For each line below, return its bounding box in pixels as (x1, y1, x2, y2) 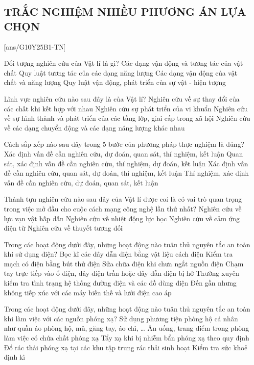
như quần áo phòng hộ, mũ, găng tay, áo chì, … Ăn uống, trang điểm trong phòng (4, 323, 249, 333)
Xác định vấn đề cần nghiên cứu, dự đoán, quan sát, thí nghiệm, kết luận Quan (4, 148, 243, 158)
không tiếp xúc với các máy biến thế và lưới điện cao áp (4, 287, 172, 297)
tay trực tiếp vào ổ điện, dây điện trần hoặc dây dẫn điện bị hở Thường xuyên (4, 268, 239, 278)
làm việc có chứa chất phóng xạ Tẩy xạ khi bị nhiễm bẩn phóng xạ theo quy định (4, 333, 249, 343)
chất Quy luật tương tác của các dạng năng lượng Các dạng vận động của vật (4, 67, 237, 78)
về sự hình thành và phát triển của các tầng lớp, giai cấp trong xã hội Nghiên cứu (4, 113, 251, 123)
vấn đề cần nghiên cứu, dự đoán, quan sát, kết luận (4, 177, 159, 187)
